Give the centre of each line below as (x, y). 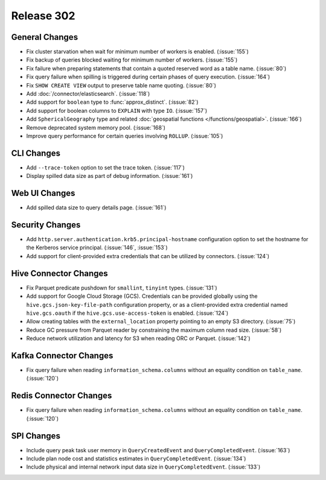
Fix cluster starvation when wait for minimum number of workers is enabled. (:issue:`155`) (137, 52)
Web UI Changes (43, 193)
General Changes (45, 37)
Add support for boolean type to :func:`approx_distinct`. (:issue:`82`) (112, 102)
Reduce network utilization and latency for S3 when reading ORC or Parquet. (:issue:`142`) (138, 338)
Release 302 (43, 16)
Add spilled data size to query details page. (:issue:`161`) (96, 207)
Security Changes (46, 225)
